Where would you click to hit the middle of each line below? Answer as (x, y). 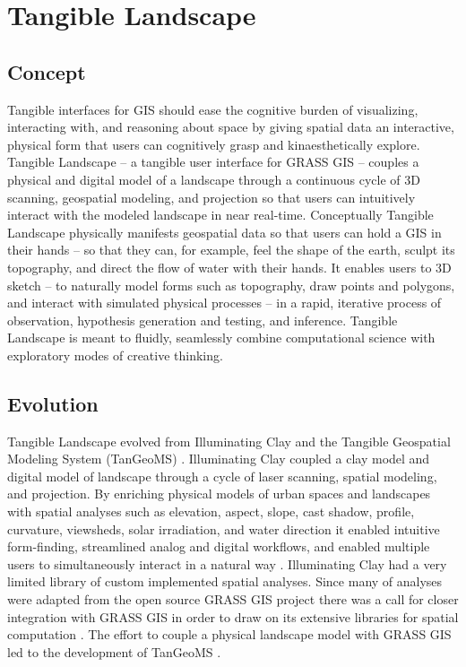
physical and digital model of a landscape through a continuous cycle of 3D (214, 179)
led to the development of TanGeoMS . (114, 651)
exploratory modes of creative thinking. (115, 355)
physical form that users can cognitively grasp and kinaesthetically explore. (214, 144)
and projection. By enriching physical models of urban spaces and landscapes (219, 494)
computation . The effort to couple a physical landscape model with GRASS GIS (229, 634)
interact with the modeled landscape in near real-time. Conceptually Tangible (220, 215)
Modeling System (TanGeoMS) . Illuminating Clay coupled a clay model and (219, 459)
